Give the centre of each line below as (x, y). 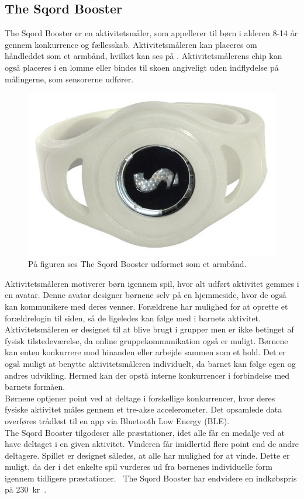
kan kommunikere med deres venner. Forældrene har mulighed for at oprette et (146, 306)
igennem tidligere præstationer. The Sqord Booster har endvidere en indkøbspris (151, 478)
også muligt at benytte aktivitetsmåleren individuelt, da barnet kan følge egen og (150, 363)
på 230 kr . (26, 489)
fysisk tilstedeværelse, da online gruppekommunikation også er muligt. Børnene (146, 340)
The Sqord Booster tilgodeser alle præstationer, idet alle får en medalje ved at (145, 432)
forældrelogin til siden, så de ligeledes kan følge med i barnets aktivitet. (133, 318)
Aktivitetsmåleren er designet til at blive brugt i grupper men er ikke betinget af (149, 329)
